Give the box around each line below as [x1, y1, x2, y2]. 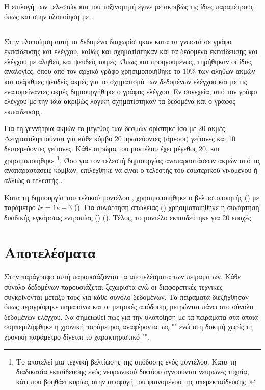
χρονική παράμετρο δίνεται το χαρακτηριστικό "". [4, 331, 149, 342]
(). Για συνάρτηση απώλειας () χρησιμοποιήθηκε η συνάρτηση [74, 202, 259, 213]
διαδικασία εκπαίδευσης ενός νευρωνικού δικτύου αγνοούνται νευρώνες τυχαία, [16, 366, 249, 377]
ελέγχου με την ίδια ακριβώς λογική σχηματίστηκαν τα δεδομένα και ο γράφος [4, 96, 235, 107]
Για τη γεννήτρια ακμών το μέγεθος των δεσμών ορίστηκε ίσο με [4, 123, 196, 134]
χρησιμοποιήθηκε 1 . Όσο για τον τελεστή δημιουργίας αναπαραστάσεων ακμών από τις [4, 153, 261, 165]
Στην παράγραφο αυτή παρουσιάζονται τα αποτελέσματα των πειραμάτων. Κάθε [4, 271, 241, 282]
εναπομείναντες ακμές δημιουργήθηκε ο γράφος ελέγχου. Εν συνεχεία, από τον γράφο [4, 86, 257, 96]
